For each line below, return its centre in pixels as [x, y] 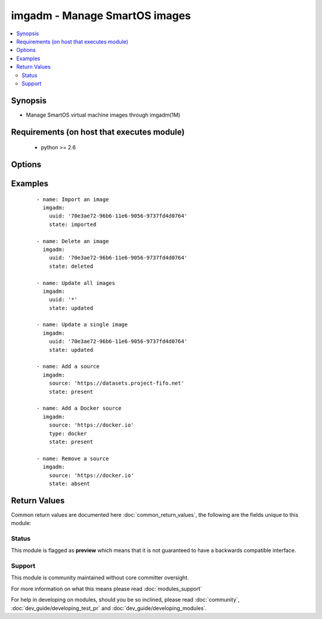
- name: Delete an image [73, 241]
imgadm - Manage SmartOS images [101, 16]
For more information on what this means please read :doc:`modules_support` [106, 589]
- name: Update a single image [82, 325]
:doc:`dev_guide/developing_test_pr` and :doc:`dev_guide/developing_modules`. [109, 608]
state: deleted [71, 266]
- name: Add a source [68, 367]
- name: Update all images [76, 283]
